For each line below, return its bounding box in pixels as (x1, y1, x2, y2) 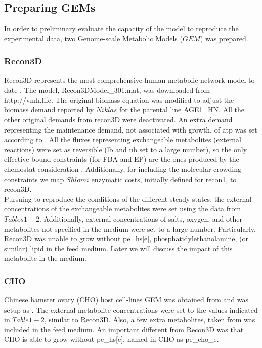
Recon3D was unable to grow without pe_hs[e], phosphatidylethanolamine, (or (4, 233, 248, 244)
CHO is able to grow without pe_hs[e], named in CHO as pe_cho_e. (4, 334, 219, 344)
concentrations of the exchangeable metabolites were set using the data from (4, 203, 241, 214)
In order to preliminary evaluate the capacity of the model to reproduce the (4, 23, 239, 34)
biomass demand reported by (4, 104, 94, 115)
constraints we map (4, 173, 64, 184)
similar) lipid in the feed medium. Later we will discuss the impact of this (4, 243, 233, 253)
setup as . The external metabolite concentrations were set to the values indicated (4, 304, 258, 315)
